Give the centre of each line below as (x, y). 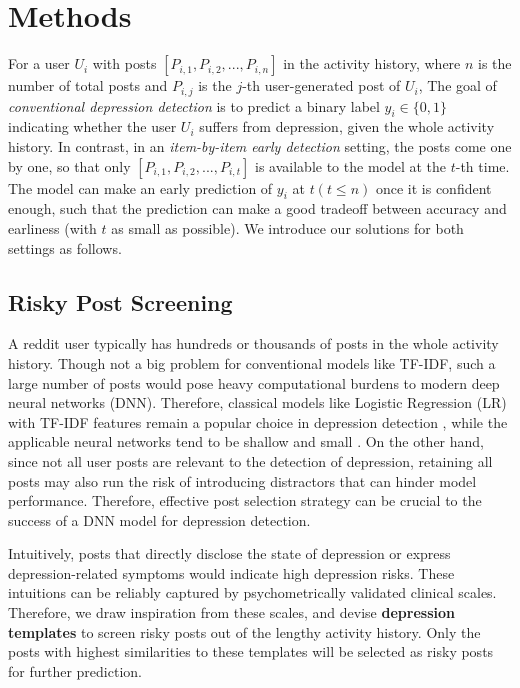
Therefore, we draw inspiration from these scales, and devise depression (231, 612)
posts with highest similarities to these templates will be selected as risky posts (251, 651)
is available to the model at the (351, 165)
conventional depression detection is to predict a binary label (194, 105)
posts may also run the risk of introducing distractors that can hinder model (242, 480)
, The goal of (457, 85)
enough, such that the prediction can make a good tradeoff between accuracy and (257, 208)
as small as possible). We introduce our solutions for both (287, 227)
